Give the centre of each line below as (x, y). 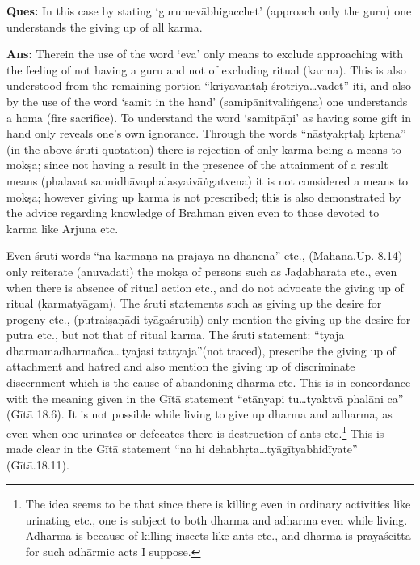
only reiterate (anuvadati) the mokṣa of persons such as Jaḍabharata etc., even (202, 271)
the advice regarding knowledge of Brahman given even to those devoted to (193, 212)
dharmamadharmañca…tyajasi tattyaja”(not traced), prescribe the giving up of (201, 350)
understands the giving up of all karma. (105, 26)
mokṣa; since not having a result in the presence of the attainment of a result (197, 165)
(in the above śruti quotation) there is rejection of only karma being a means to (204, 149)
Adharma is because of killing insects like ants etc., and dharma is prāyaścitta (218, 535)
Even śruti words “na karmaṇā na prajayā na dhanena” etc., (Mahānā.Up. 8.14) (205, 255)
